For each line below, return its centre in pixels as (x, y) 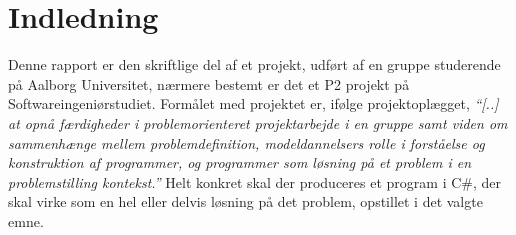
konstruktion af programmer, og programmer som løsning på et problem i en (240, 162)
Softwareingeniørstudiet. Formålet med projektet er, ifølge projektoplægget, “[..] (253, 103)
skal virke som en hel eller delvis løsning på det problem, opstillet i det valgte (245, 201)
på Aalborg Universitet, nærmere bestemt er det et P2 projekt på (209, 83)
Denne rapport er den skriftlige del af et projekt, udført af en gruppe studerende (254, 64)
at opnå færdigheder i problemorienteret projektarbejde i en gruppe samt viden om (258, 122)
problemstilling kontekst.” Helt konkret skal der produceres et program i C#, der (254, 181)
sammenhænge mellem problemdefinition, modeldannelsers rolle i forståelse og (246, 142)
